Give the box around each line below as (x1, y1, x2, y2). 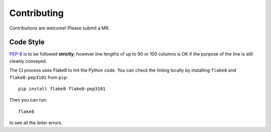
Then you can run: (9, 97, 47, 103)
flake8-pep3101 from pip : (9, 74, 68, 80)
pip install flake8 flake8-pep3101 (18, 86, 106, 92)
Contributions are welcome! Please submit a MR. (9, 25, 110, 31)
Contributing (9, 7, 64, 18)
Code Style (9, 38, 45, 46)
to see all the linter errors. (9, 120, 63, 126)
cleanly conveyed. (9, 58, 47, 64)
